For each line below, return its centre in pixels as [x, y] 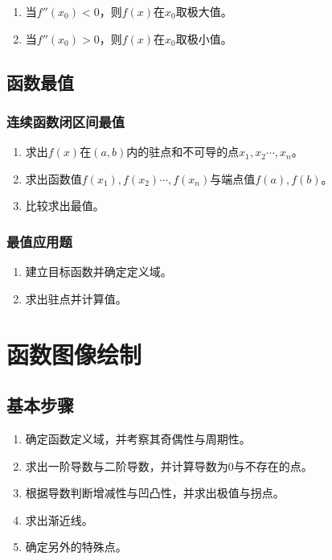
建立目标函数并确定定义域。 [98, 272]
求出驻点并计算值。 [76, 298]
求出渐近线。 [59, 519]
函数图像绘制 [74, 354]
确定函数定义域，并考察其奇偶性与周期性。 [138, 438]
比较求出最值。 [65, 206]
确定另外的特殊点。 [76, 547]
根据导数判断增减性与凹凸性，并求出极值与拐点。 [155, 493]
